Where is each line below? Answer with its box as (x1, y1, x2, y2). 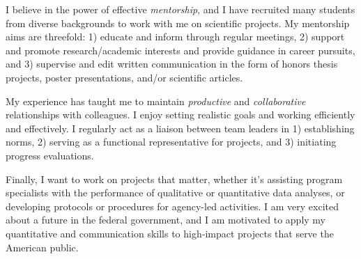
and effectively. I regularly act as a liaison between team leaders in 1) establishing (6, 120, 355, 135)
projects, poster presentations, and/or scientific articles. (6, 70, 243, 84)
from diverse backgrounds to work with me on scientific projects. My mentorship (6, 15, 350, 30)
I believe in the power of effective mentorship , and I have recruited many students (6, 2, 355, 16)
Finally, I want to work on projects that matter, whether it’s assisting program (6, 171, 343, 186)
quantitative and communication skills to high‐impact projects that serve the (6, 226, 334, 240)
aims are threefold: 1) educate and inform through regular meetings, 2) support (6, 29, 345, 44)
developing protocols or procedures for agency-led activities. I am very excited (6, 198, 339, 213)
